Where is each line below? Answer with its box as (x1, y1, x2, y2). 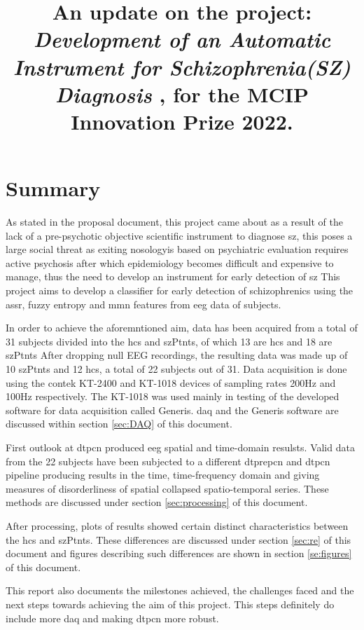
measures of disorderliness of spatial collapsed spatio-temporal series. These (6, 481, 329, 495)
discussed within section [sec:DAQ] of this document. (6, 416, 232, 431)
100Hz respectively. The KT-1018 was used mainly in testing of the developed (6, 389, 339, 404)
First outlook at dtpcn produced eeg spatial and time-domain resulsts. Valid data (6, 439, 355, 454)
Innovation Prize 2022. (71, 107, 293, 135)
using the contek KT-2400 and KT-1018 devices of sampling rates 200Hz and (6, 375, 336, 390)
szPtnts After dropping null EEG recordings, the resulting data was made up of (6, 348, 348, 362)
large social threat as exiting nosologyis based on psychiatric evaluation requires (6, 242, 349, 256)
